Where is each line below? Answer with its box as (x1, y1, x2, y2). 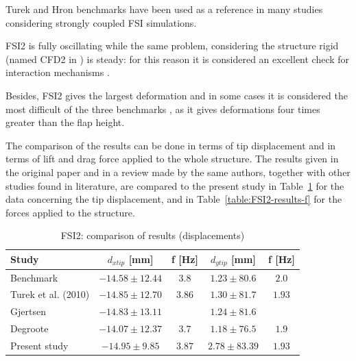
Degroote (10, 321, 49, 336)
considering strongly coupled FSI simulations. (5, 15, 197, 29)
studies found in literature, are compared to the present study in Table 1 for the (5, 178, 344, 192)
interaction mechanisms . (5, 65, 110, 79)
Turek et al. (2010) (10, 287, 90, 301)
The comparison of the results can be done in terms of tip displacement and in (5, 138, 336, 152)
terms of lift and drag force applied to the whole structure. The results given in (5, 151, 339, 166)
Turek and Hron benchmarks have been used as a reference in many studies (5, 2, 323, 16)
